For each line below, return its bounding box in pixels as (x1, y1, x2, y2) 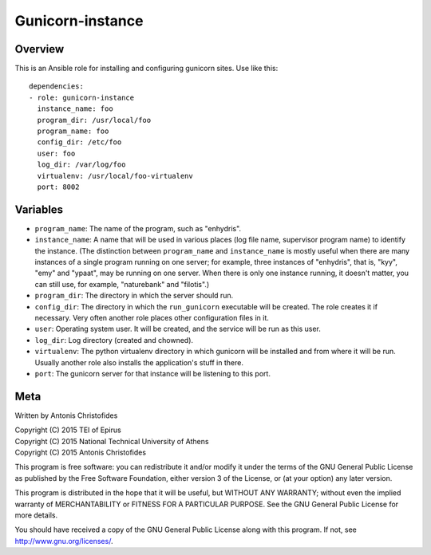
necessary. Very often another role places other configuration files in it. (34, 313, 269, 322)
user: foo (37, 148, 76, 158)
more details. (14, 510, 58, 520)
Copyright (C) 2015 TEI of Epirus (14, 425, 121, 435)
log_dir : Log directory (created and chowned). (34, 335, 194, 344)
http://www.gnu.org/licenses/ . (14, 536, 113, 545)
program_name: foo (37, 127, 109, 136)
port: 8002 (37, 182, 80, 191)
